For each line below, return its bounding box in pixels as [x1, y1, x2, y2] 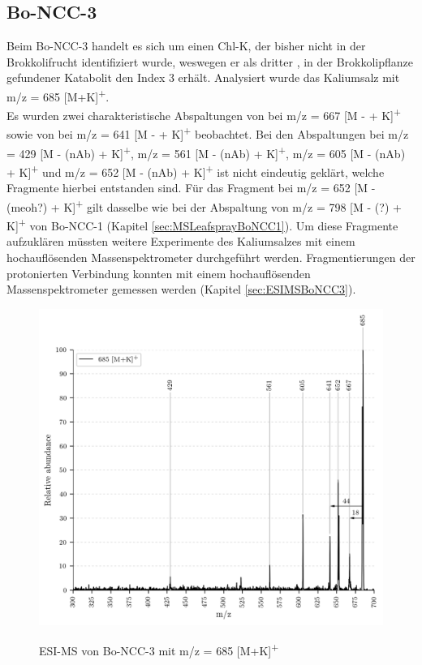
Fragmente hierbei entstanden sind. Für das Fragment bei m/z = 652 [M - [6, 179, 376, 196]
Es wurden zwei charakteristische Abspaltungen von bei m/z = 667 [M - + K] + [6, 105, 402, 123]
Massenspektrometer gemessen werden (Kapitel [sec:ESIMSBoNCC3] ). [6, 281, 356, 298]
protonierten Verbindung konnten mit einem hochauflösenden [6, 264, 311, 281]
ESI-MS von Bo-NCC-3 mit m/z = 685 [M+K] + [39, 640, 279, 659]
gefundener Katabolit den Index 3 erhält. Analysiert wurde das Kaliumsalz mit [6, 69, 400, 86]
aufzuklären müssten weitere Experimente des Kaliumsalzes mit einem [6, 233, 355, 250]
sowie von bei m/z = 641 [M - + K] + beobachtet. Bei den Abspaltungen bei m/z [6, 123, 409, 143]
